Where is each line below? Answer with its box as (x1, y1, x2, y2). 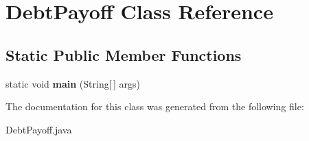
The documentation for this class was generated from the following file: (5, 99, 304, 114)
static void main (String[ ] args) (5, 76, 140, 90)
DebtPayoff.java (5, 122, 72, 136)
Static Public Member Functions (5, 44, 242, 65)
